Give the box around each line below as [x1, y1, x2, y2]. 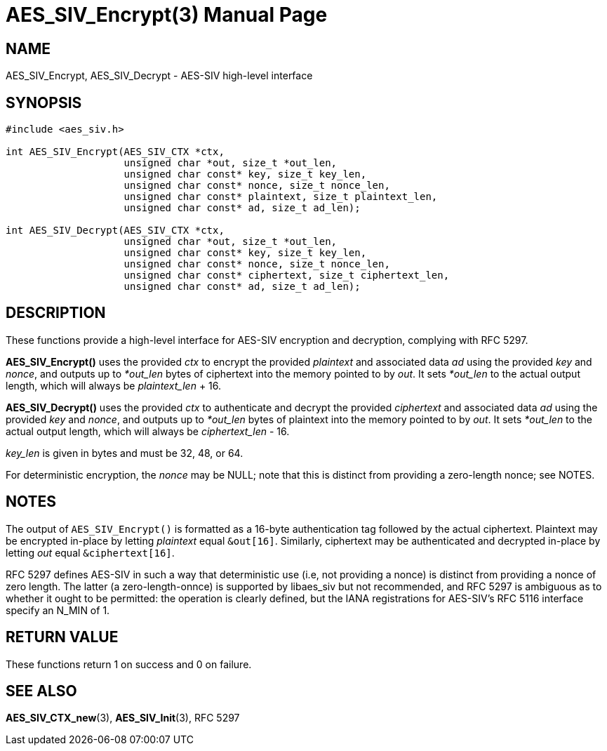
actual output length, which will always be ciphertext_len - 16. [6, 425, 290, 437]
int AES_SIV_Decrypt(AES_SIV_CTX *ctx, [6, 225, 225, 237]
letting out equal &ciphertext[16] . [6, 546, 175, 559]
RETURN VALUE [6, 628, 119, 646]
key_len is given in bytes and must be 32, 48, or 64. [6, 446, 244, 459]
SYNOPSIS [6, 93, 82, 112]
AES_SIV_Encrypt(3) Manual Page [6, 3, 328, 27]
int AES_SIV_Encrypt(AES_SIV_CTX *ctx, [6, 146, 225, 158]
